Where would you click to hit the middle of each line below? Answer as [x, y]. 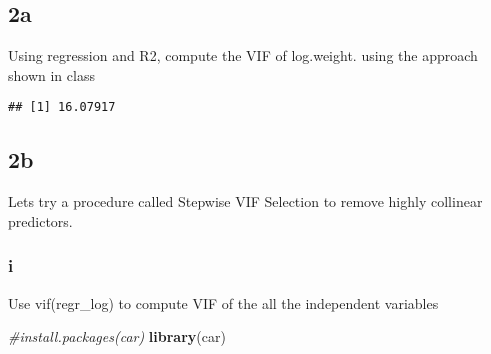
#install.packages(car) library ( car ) [117, 336]
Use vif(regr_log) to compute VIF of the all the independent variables [223, 302]
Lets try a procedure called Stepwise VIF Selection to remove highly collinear [245, 201]
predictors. [40, 220]
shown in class [51, 74]
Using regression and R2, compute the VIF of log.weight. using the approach [243, 55]
